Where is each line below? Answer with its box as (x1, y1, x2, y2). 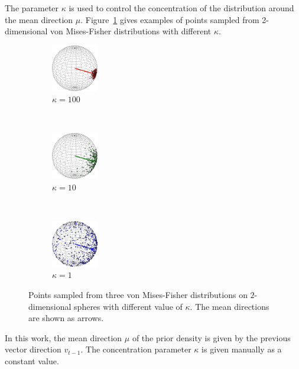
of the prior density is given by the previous (132, 331, 291, 344)
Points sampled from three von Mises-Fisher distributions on (28, 288, 248, 300)
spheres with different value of (74, 300, 183, 312)
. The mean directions (190, 300, 269, 312)
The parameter (5, 2, 59, 14)
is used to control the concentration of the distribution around (69, 2, 294, 14)
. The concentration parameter (80, 343, 191, 355)
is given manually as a (201, 343, 282, 355)
